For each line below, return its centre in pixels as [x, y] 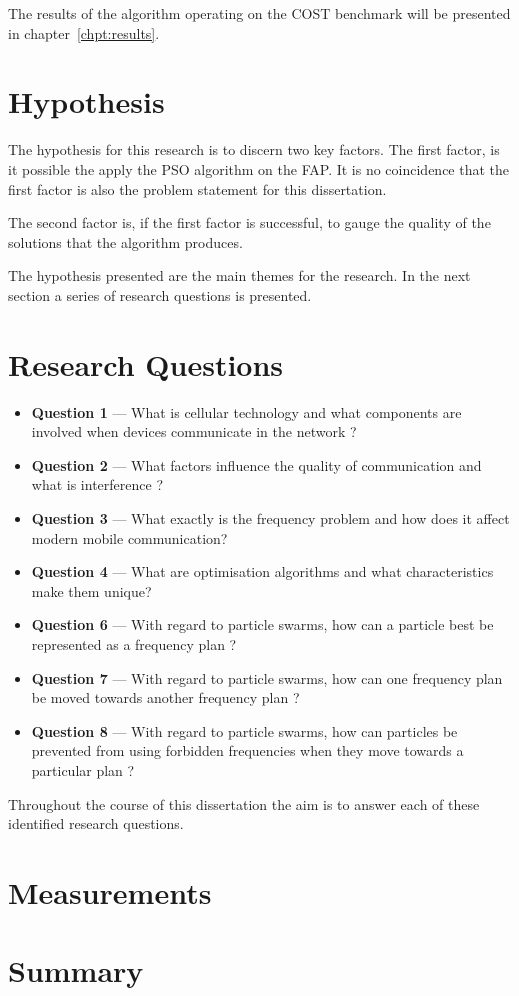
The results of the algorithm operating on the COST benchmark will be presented [259, 13]
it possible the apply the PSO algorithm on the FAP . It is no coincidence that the [259, 168]
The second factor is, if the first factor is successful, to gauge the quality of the [249, 222]
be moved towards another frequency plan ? [165, 697]
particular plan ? [83, 769]
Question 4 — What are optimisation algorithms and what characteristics [262, 571]
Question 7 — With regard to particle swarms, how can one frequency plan [267, 677]
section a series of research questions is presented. [160, 294]
